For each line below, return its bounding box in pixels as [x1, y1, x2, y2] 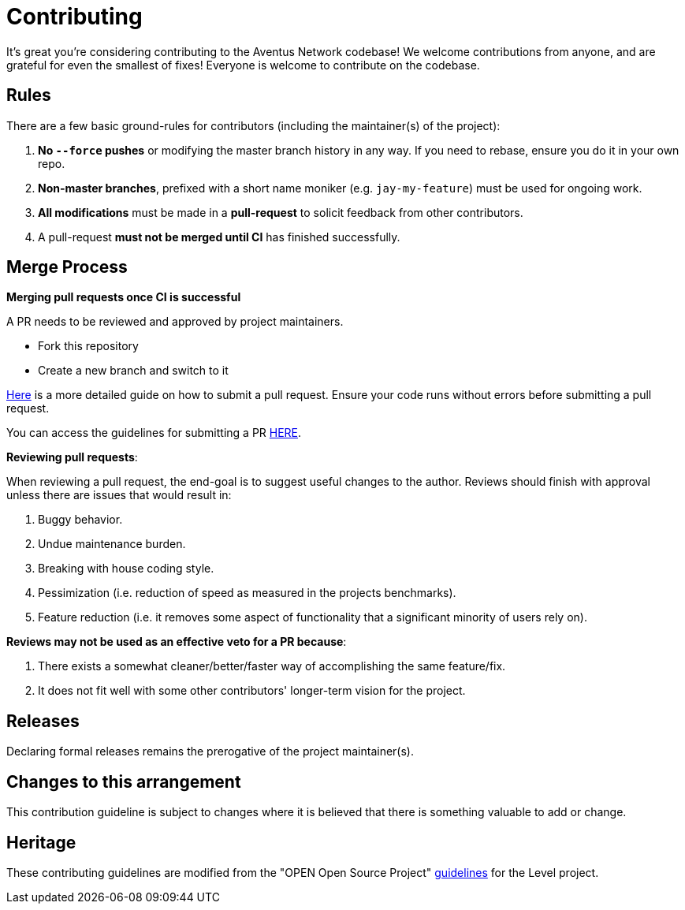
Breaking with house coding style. [38, 561, 214, 576]
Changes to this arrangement [6, 771, 241, 792]
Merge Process [6, 257, 128, 278]
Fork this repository [38, 339, 139, 353]
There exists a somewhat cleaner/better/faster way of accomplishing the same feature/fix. [38, 659, 506, 673]
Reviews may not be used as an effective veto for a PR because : [6, 635, 347, 649]
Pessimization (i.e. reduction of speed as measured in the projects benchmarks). [38, 586, 456, 600]
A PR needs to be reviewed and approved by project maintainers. [6, 315, 344, 329]
